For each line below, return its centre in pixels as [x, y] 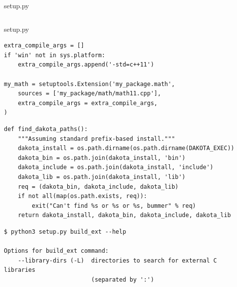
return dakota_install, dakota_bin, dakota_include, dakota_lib [124, 215]
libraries [20, 270]
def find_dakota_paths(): [46, 129]
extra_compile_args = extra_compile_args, [88, 103]
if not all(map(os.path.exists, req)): [82, 196]
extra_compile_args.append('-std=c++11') [86, 65]
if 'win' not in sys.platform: [55, 55]
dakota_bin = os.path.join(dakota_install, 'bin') [102, 158]
